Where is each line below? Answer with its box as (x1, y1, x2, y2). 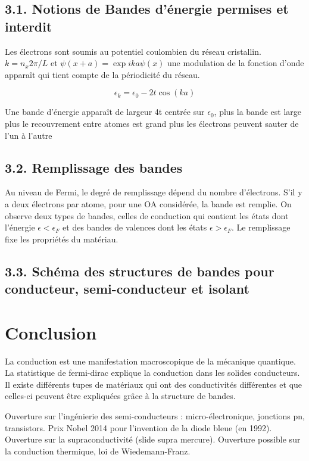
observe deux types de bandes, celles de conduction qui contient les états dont (5, 209, 289, 222)
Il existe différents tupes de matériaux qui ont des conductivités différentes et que (5, 378, 302, 390)
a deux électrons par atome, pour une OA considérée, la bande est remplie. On (5, 197, 292, 210)
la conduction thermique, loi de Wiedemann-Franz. (5, 444, 191, 457)
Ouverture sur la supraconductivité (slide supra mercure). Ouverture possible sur (5, 433, 301, 446)
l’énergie (5, 221, 35, 233)
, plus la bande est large (214, 105, 301, 118)
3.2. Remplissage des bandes (5, 158, 183, 176)
